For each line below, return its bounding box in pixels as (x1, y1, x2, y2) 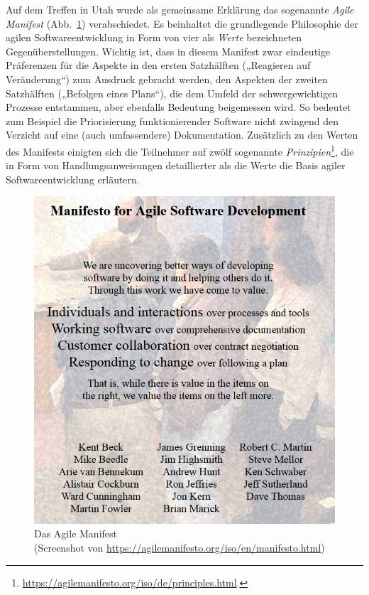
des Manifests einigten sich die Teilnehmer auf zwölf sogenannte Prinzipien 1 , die (6, 141, 354, 159)
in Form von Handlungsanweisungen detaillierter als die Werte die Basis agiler (6, 158, 346, 173)
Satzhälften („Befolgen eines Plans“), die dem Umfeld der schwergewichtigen (6, 85, 338, 100)
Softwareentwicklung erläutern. (6, 171, 140, 186)
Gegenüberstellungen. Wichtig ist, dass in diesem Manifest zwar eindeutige (6, 43, 331, 58)
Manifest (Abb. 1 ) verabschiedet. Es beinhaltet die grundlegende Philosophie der (6, 16, 358, 31)
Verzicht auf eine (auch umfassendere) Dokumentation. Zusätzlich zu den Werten (6, 127, 358, 142)
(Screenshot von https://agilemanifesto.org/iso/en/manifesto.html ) (34, 540, 325, 555)
